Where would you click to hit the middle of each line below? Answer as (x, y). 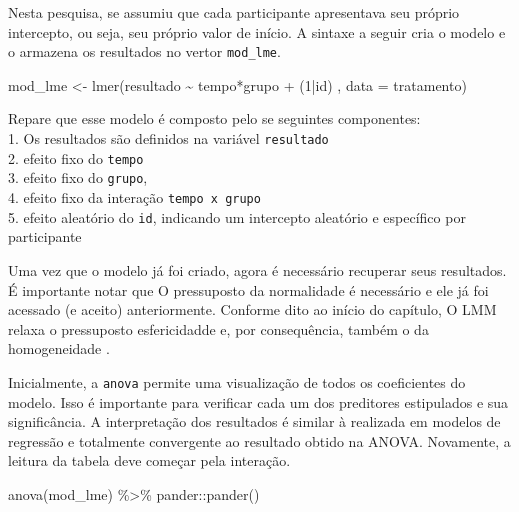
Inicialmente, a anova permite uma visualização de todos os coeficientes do (237, 381)
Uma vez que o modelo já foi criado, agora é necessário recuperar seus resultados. (257, 269)
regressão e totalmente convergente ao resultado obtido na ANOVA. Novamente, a (259, 440)
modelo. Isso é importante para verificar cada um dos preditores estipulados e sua (258, 401)
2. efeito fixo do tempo (76, 157)
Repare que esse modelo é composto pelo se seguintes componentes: (214, 118)
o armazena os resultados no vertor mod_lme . (144, 51)
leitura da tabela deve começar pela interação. (149, 460)
